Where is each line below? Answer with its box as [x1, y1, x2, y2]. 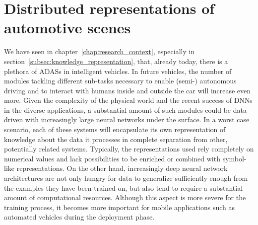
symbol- [222, 153, 247, 163]
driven [4, 114, 23, 125]
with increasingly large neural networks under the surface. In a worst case [25, 114, 250, 125]
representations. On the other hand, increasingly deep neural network [16, 163, 228, 173]
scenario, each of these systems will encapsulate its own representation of [4, 124, 226, 135]
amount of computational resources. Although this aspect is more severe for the [4, 192, 246, 203]
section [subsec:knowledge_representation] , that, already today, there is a [4, 56, 228, 66]
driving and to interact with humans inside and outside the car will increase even [4, 85, 251, 95]
